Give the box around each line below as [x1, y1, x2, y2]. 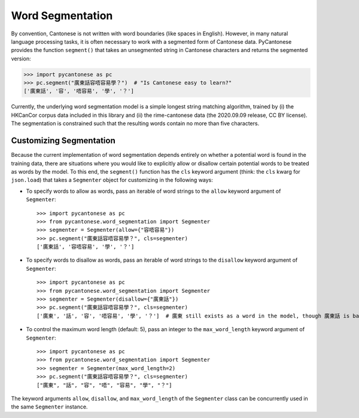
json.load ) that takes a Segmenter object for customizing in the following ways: [11, 177, 214, 184]
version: [11, 54, 31, 62]
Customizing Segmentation [11, 135, 116, 146]
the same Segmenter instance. [11, 403, 88, 410]
